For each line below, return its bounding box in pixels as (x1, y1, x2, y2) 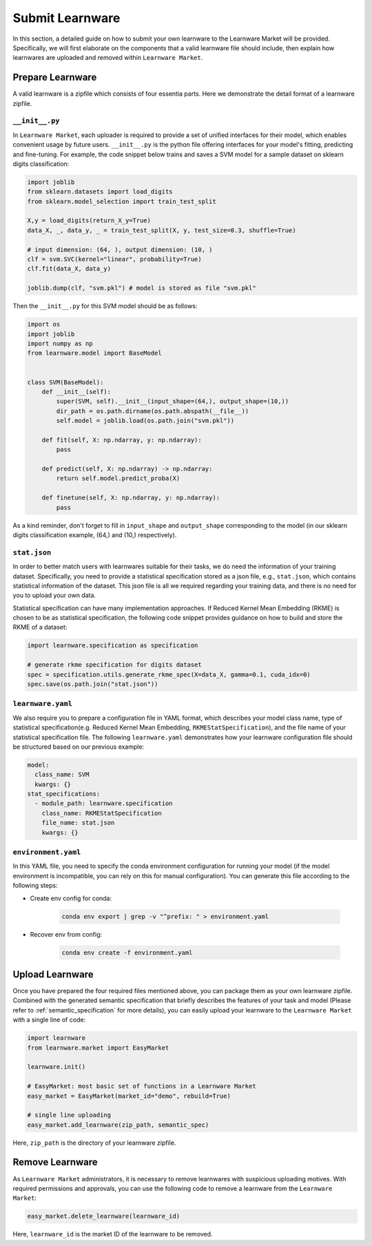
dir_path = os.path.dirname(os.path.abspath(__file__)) (56, 407, 249, 415)
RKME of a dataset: (12, 623, 68, 632)
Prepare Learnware (12, 72, 97, 83)
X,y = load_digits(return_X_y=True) (27, 217, 152, 225)
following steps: (12, 882, 58, 890)
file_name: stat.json (41, 819, 115, 827)
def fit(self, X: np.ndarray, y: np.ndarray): (41, 436, 203, 444)
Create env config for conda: (30, 894, 112, 902)
